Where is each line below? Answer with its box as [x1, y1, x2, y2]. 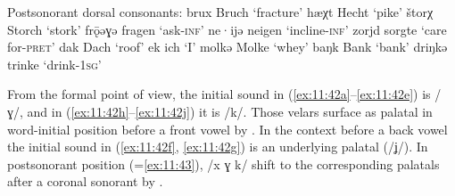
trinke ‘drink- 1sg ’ [7, 54, 102, 73]
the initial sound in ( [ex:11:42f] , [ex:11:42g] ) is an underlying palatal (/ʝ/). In [7, 137, 428, 156]
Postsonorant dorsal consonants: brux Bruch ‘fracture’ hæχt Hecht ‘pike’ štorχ [7, 3, 434, 20]
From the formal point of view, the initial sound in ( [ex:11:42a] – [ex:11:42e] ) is [7, 85, 431, 103]
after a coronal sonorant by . [7, 172, 163, 191]
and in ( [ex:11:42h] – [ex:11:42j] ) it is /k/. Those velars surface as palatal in [27, 102, 433, 120]
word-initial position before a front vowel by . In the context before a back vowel [7, 119, 448, 138]
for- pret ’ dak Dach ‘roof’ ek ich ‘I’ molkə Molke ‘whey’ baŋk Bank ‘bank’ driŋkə [7, 37, 448, 56]
